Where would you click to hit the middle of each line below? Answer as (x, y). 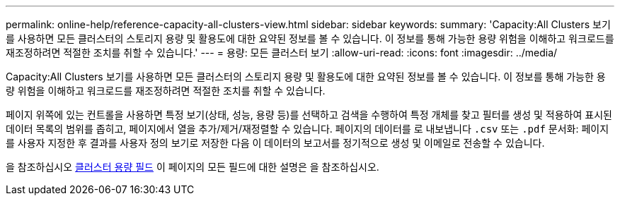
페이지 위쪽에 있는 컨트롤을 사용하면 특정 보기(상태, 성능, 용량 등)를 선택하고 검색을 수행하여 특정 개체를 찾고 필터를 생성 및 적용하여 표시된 (309, 115)
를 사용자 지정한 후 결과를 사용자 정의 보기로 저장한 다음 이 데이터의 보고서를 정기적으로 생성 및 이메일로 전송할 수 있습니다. (275, 143)
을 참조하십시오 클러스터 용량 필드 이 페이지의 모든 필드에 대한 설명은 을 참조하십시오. (193, 167)
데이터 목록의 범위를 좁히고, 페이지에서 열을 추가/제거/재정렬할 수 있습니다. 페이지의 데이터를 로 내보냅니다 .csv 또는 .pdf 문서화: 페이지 (308, 129)
